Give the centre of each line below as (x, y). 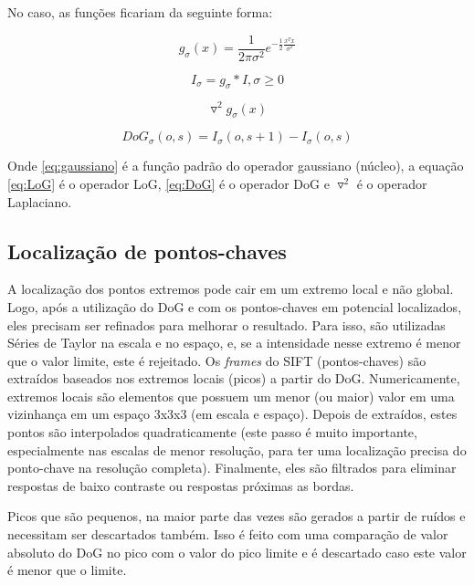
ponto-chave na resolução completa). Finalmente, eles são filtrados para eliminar (232, 468)
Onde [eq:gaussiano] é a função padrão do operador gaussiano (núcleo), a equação (236, 166)
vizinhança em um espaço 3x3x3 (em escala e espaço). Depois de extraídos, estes (232, 414)
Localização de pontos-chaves (147, 251)
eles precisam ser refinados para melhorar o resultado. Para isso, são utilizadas (226, 324)
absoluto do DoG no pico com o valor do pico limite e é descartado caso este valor (237, 552)
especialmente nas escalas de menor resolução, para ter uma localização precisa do (237, 449)
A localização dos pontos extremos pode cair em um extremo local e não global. (231, 289)
